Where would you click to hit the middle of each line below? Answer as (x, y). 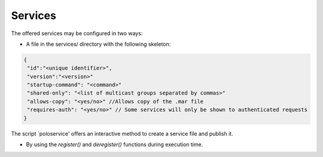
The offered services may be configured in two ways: (77, 33)
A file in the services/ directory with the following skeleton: (98, 44)
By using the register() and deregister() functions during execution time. (115, 145)
